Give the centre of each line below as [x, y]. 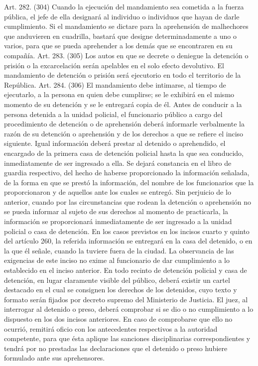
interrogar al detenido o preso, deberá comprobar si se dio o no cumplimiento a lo [129, 309]
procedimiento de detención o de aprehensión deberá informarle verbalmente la [124, 124]
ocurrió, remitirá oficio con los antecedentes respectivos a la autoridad [111, 328]
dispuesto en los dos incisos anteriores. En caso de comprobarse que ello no [118, 319]
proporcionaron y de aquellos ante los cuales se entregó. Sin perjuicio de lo [118, 192]
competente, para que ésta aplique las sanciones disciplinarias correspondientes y [127, 338]
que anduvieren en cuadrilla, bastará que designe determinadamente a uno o [120, 36]
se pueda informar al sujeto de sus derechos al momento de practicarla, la [116, 211]
